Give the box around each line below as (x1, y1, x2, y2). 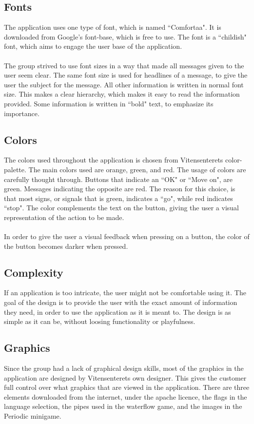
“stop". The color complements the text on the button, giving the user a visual (4, 202, 239, 213)
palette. (4, 164, 26, 174)
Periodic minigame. (4, 411, 61, 421)
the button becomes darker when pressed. (4, 241, 128, 251)
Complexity (4, 264, 63, 280)
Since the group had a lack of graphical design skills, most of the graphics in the (4, 363, 244, 373)
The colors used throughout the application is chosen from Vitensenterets (4, 155, 223, 165)
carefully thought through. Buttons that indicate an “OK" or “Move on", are (4, 174, 233, 184)
